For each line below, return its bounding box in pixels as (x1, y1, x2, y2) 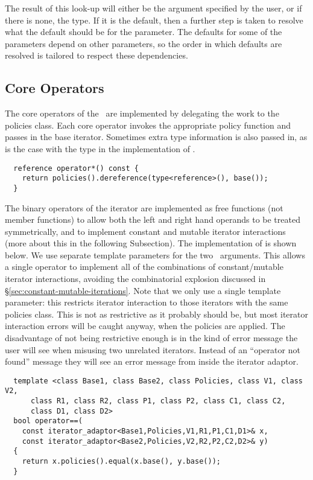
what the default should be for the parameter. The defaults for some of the (5, 25, 282, 38)
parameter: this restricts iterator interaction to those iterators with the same (5, 296, 288, 309)
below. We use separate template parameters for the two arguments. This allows (5, 248, 305, 261)
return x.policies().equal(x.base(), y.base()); (22, 457, 221, 466)
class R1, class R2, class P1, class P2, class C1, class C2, (30, 397, 286, 406)
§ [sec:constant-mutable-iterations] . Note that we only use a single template (5, 284, 281, 296)
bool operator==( (13, 417, 83, 426)
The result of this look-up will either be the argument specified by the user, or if (5, 2, 302, 14)
